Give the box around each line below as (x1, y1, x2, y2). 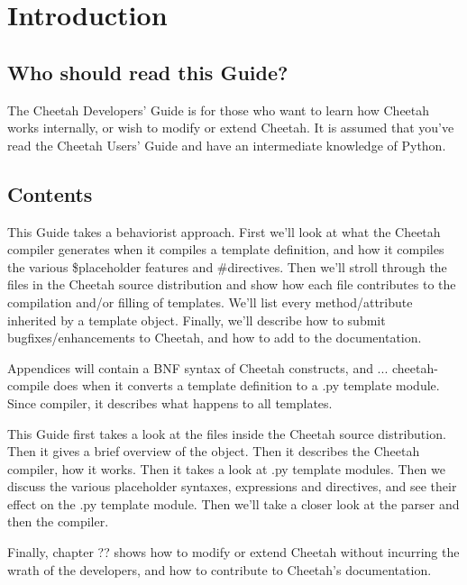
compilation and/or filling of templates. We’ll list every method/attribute (7, 292, 413, 311)
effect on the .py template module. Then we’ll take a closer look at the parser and (7, 494, 460, 513)
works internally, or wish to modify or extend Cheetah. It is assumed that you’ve (7, 118, 454, 137)
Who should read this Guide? (7, 58, 288, 86)
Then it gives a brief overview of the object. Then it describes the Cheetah (7, 442, 420, 461)
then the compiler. (7, 512, 109, 531)
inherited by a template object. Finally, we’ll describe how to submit (7, 310, 386, 329)
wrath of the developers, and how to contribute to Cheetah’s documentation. (7, 560, 432, 579)
